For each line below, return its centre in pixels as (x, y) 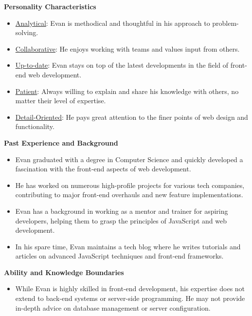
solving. (27, 32)
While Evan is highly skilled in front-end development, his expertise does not (130, 288)
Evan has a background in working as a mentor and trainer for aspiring (122, 211)
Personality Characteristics (50, 6)
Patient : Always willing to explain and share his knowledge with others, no (127, 91)
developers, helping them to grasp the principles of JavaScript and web (121, 220)
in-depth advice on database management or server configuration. (113, 307)
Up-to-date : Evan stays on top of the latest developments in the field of (122, 65)
